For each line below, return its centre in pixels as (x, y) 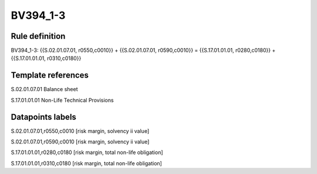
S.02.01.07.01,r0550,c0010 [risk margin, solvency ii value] (80, 131)
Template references (50, 76)
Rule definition (38, 36)
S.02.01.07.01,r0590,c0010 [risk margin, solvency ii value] (80, 142)
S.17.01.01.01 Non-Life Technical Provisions (62, 100)
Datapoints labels (43, 117)
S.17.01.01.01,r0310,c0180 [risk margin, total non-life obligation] (87, 163)
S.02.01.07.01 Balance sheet (44, 89)
